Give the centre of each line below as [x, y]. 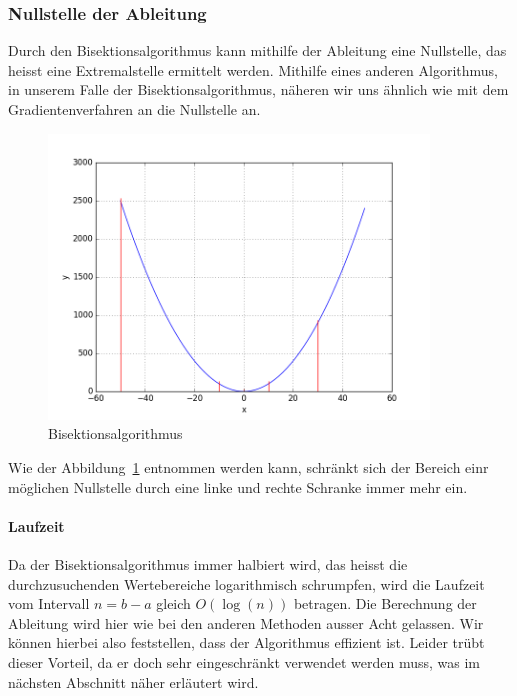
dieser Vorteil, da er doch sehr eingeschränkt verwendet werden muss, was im [244, 661]
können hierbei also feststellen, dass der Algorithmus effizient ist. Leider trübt [246, 642]
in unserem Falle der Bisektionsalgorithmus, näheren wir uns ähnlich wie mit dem [258, 89]
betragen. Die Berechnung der [385, 603]
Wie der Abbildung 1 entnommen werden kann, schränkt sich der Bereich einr [248, 466]
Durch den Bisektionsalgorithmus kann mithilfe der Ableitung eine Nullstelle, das [257, 50]
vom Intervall [49, 603]
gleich [173, 603]
